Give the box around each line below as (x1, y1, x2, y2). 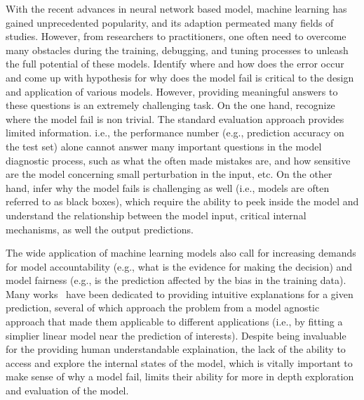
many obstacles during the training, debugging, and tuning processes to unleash (6, 42, 349, 57)
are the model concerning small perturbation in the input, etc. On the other (6, 167, 332, 181)
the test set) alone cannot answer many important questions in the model (6, 138, 322, 153)
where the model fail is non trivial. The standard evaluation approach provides (6, 111, 344, 126)
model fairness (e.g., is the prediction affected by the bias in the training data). (6, 273, 346, 288)
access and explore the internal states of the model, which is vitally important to (6, 355, 353, 370)
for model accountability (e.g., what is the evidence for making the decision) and (6, 259, 353, 273)
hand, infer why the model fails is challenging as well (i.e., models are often (6, 180, 330, 195)
